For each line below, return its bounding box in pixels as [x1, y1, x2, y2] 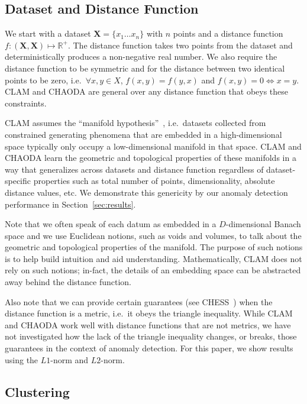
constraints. [5, 96, 47, 109]
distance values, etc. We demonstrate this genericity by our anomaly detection [5, 186, 288, 198]
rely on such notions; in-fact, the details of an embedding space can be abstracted [5, 264, 301, 276]
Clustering [5, 382, 70, 400]
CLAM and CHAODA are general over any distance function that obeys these [5, 85, 289, 98]
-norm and [50, 353, 89, 366]
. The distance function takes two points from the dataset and [67, 38, 293, 51]
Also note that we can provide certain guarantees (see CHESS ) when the [5, 295, 273, 308]
